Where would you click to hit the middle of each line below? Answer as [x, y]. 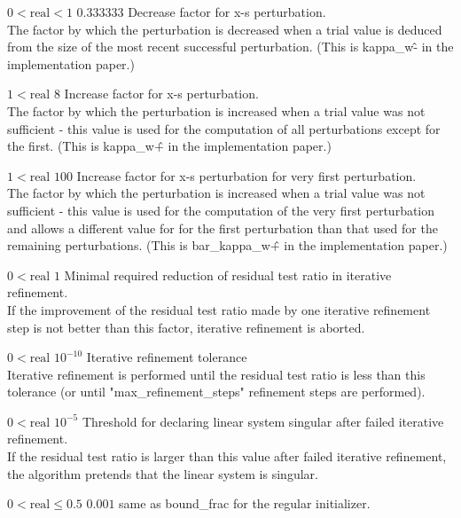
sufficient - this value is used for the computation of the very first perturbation [221, 210]
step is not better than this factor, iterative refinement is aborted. [186, 327]
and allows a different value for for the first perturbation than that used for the [223, 228]
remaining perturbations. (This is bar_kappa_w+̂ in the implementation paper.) [227, 245]
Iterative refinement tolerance [167, 357]
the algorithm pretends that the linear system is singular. [163, 473]
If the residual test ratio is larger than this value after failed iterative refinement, [227, 456]
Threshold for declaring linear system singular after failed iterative [263, 421]
